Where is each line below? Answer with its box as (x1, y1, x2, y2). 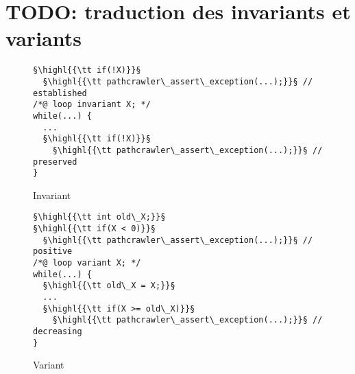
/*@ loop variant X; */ (33, 258, 141, 268)
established (33, 88, 87, 98)
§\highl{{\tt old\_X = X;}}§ (42, 281, 175, 291)
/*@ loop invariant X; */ (33, 100, 151, 110)
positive (33, 246, 73, 257)
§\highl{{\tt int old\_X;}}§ (33, 212, 166, 222)
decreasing (33, 327, 82, 337)
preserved (33, 156, 77, 167)
